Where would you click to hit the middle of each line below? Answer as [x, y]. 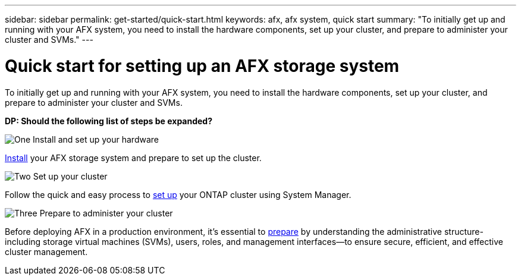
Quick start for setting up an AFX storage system [202, 66]
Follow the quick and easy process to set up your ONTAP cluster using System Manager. [178, 194]
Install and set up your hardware [96, 139]
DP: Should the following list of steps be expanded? [109, 121]
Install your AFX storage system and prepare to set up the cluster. [133, 158]
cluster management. [46, 251]
